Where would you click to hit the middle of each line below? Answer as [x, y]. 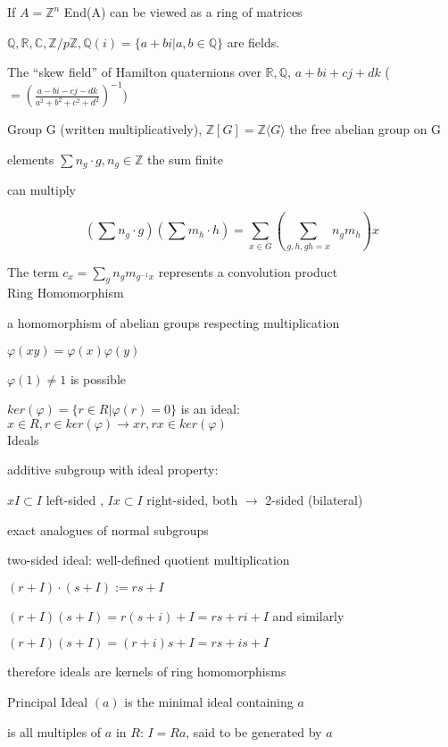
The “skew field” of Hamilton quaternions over [134, 72]
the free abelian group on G [365, 129]
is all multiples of [54, 731]
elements [31, 159]
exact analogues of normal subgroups [108, 529]
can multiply [42, 190]
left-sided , [75, 499]
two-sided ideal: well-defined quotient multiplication [149, 560]
